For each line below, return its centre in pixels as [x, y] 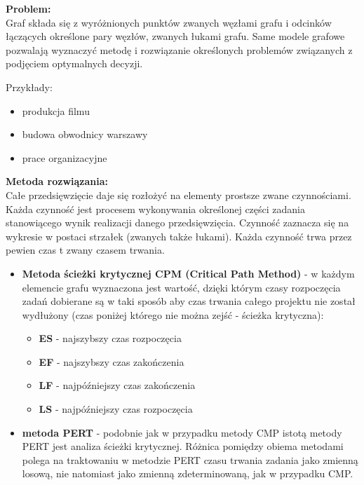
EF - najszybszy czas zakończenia [112, 361]
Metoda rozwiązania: [57, 181]
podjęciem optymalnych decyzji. [74, 63]
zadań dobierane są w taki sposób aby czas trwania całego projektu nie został [189, 301]
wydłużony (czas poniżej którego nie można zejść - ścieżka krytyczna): [173, 314]
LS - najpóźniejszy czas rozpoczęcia [116, 409]
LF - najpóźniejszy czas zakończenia [117, 385]
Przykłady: [29, 87]
